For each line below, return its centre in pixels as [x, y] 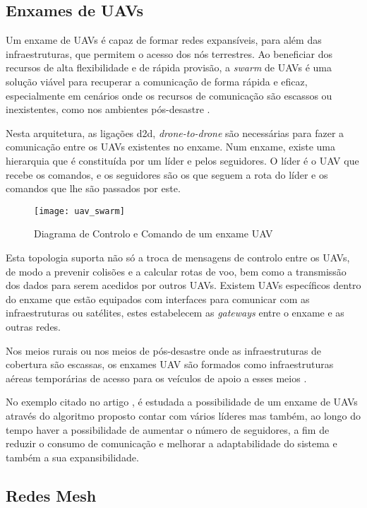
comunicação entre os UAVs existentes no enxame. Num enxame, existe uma [170, 147]
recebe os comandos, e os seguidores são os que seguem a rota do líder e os [167, 174]
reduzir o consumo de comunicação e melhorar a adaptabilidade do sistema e [172, 443]
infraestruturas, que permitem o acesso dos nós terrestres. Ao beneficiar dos [169, 53]
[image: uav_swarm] [79, 211]
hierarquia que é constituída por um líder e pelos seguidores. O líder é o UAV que [182, 160]
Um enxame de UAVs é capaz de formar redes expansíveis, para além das [164, 40]
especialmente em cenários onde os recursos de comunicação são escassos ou [169, 95]
